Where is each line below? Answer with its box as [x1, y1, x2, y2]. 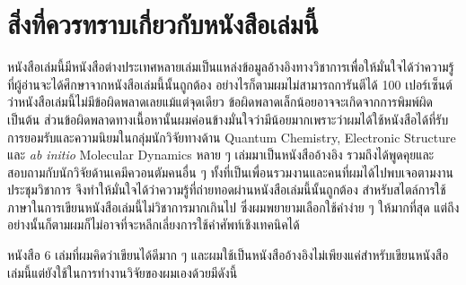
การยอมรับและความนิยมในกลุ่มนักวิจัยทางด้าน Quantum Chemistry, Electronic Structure [7, 127, 456, 146]
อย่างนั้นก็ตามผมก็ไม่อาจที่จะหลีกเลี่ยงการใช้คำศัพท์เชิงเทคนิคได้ [7, 215, 300, 234]
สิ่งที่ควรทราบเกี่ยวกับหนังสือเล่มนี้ [7, 5, 319, 42]
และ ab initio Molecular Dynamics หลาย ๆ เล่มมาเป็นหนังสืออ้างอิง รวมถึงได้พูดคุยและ [7, 145, 435, 164]
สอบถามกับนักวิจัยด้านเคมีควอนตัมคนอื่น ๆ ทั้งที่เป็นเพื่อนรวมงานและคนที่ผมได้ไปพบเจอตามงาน [7, 162, 454, 181]
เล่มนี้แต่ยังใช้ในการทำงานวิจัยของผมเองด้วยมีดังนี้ [7, 263, 238, 281]
